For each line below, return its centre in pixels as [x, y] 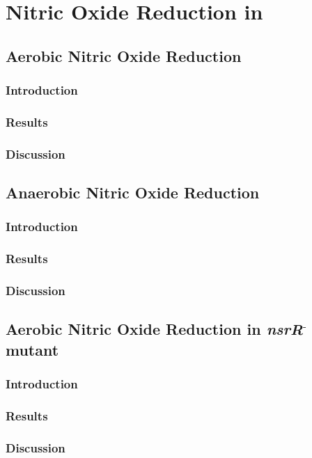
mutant [32, 349]
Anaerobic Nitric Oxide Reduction [133, 192]
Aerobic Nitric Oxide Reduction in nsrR [155, 329]
